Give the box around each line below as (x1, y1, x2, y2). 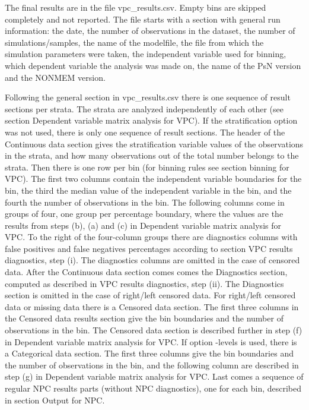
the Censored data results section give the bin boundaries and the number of (5, 312, 283, 324)
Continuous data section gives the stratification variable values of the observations (5, 137, 304, 150)
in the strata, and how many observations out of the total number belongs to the (5, 149, 299, 162)
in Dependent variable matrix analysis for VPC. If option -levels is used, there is (5, 335, 297, 348)
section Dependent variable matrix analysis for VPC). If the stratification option (5, 114, 298, 127)
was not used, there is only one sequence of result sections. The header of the (5, 125, 285, 138)
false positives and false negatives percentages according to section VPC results (5, 242, 293, 254)
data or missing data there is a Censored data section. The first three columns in (5, 300, 299, 313)
